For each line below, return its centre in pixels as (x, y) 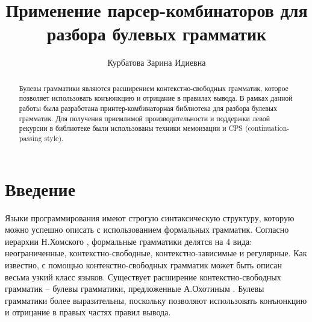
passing (30, 138)
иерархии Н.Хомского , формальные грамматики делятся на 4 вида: (129, 241)
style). (54, 138)
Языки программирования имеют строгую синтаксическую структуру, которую (150, 217)
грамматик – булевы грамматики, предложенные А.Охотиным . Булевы (135, 289)
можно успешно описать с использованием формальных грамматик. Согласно (147, 229)
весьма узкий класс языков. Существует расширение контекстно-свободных (143, 276)
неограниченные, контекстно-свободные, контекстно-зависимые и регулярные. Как (156, 253)
